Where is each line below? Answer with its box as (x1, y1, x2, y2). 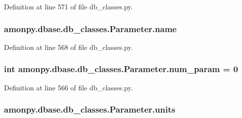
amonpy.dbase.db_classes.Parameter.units (4, 103, 175, 116)
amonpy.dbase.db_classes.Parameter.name (4, 22, 177, 35)
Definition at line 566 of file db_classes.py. (4, 82, 133, 92)
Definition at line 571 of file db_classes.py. (4, 1, 133, 11)
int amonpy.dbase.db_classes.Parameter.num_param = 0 (4, 63, 238, 75)
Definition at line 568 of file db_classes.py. (4, 41, 133, 52)
